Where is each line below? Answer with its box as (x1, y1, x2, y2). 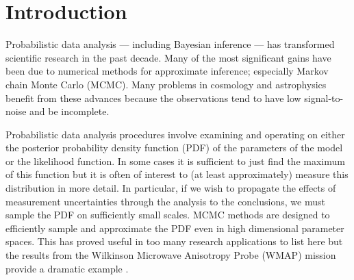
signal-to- (304, 90, 344, 105)
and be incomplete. (29, 104, 110, 118)
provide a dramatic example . (5, 261, 129, 275)
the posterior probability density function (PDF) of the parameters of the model (5, 140, 343, 155)
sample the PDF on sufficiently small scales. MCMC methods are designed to (5, 207, 330, 222)
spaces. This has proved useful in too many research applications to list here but (5, 234, 343, 249)
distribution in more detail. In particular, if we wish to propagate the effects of (5, 181, 336, 195)
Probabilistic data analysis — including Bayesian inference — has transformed (5, 37, 335, 51)
